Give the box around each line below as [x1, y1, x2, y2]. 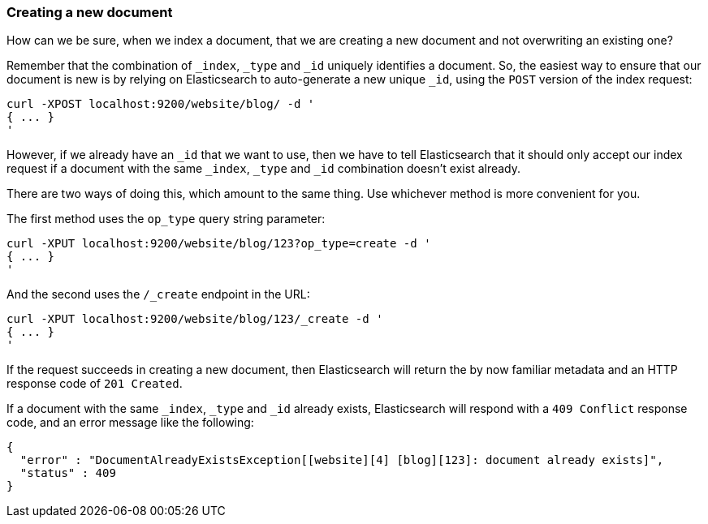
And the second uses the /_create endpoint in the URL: [6, 287, 310, 302]
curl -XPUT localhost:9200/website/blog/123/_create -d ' [6, 312, 383, 326]
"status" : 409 [19, 466, 116, 480]
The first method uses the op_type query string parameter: [6, 212, 326, 226]
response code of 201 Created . [6, 376, 183, 391]
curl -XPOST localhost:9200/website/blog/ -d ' [6, 97, 315, 111]
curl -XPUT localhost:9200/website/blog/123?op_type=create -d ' [6, 237, 431, 251]
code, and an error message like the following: [6, 415, 254, 430]
